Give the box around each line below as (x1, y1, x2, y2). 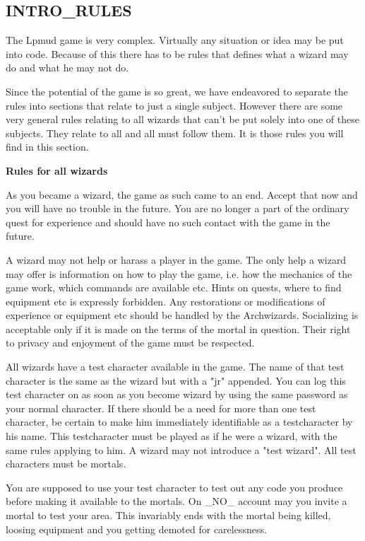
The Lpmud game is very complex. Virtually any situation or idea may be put (6, 33, 344, 47)
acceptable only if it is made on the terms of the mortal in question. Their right (6, 321, 351, 336)
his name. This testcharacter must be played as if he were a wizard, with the (6, 429, 337, 443)
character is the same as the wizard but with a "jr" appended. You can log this (6, 373, 346, 388)
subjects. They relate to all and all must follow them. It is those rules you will (6, 125, 344, 140)
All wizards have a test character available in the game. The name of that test (6, 359, 345, 374)
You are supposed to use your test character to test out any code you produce (6, 479, 343, 494)
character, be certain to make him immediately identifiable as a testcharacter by (6, 414, 353, 429)
